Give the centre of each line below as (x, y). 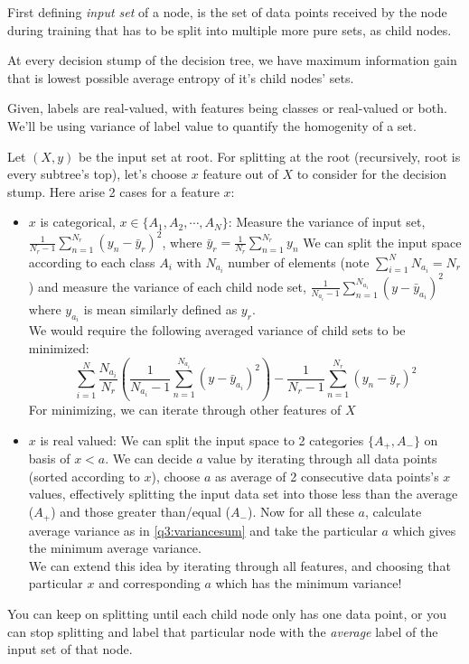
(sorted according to (84, 476)
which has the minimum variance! (309, 583)
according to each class (92, 262)
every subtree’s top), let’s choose (98, 174)
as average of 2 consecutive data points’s (327, 476)
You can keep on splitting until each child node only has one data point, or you (227, 613)
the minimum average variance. (115, 548)
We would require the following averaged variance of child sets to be (217, 330)
